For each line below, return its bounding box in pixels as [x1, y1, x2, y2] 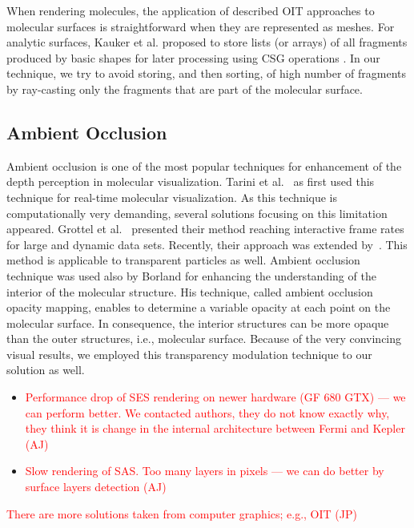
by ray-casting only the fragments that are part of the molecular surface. [6, 80, 363, 97]
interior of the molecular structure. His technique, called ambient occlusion [6, 283, 373, 300]
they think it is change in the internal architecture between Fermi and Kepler [25, 420, 405, 437]
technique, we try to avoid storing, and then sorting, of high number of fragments [6, 65, 407, 82]
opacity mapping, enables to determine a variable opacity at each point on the [6, 299, 391, 316]
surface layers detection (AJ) [25, 478, 167, 495]
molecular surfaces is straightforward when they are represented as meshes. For [6, 18, 395, 34]
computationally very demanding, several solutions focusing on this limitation [6, 204, 388, 221]
